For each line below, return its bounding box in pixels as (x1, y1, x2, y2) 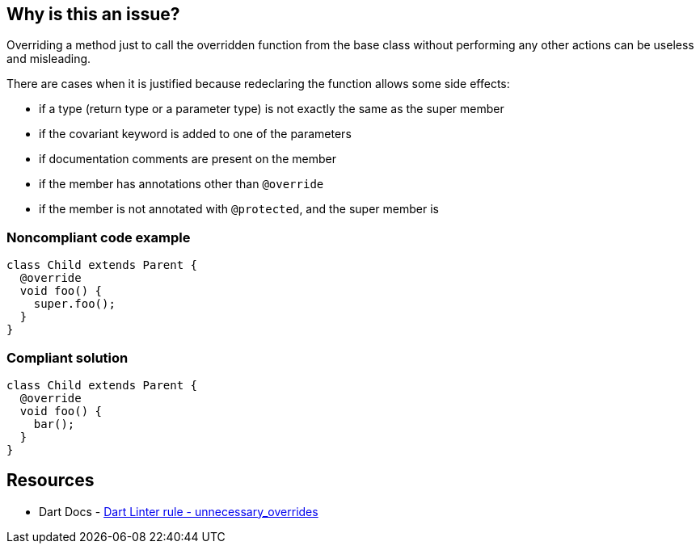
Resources (6, 470, 95, 491)
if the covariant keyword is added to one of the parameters (39, 127, 352, 141)
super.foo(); (33, 297, 116, 311)
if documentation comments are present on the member (39, 152, 337, 166)
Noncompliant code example (6, 229, 191, 246)
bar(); (33, 417, 75, 430)
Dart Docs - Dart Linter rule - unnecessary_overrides (39, 504, 318, 519)
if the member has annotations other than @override (39, 177, 324, 191)
